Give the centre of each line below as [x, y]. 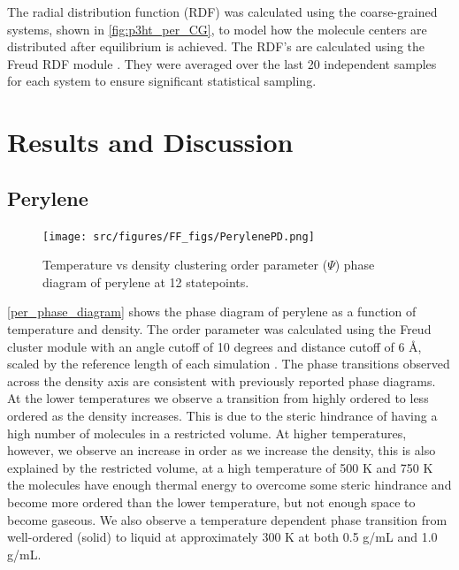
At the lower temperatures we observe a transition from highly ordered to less [218, 398]
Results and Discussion [150, 142]
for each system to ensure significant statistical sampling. [162, 81]
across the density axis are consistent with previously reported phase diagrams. [222, 380]
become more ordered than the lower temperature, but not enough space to [211, 502]
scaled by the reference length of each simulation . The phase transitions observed [229, 364]
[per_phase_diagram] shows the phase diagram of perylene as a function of [212, 312]
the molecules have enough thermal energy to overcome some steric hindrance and [229, 485]
